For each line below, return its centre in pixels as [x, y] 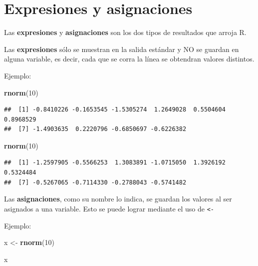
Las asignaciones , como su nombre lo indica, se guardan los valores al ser [118, 199]
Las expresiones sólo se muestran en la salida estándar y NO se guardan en [122, 49]
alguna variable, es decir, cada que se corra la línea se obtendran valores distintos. [129, 59]
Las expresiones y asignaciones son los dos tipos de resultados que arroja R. [125, 32]
